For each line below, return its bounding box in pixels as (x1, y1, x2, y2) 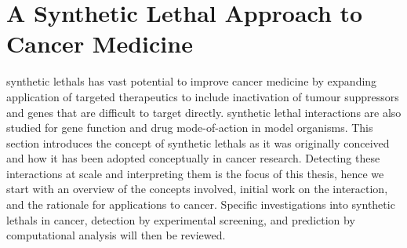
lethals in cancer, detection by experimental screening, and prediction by (6, 211, 355, 228)
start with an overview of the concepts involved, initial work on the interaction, (6, 181, 388, 197)
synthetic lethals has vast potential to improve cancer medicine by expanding (6, 73, 377, 89)
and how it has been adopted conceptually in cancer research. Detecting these (6, 150, 380, 166)
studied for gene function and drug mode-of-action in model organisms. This (6, 119, 373, 136)
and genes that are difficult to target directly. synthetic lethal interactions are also (6, 104, 402, 120)
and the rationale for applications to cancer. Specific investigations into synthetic (6, 196, 395, 213)
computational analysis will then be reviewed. (6, 227, 226, 243)
